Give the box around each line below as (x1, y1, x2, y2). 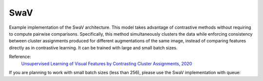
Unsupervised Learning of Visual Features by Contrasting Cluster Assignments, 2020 (21, 61, 192, 66)
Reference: (9, 54, 31, 60)
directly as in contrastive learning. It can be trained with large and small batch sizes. (9, 44, 178, 51)
